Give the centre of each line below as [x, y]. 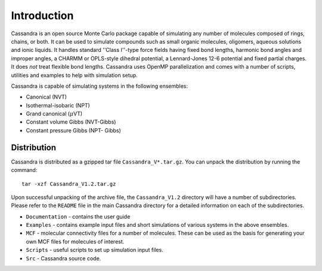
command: [24, 170]
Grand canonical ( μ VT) [54, 114]
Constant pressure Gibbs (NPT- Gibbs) [74, 130]
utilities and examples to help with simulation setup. [75, 75]
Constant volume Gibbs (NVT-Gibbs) [71, 122]
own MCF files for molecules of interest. [75, 241]
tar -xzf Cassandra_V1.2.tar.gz [69, 184]
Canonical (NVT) [47, 97]
